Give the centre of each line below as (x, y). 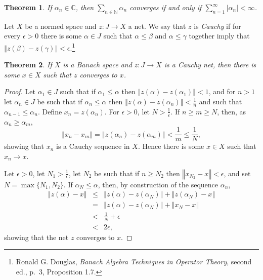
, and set (237, 173)
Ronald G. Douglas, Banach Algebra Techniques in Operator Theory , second (134, 262)
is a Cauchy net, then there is (210, 65)
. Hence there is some (171, 146)
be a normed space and (61, 26)
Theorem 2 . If (28, 65)
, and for (222, 91)
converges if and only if (166, 7)
